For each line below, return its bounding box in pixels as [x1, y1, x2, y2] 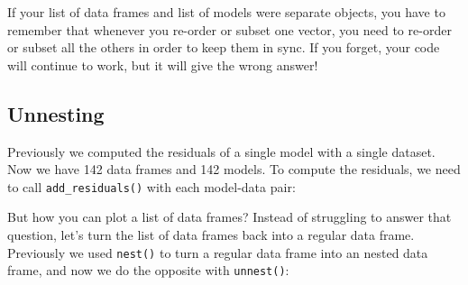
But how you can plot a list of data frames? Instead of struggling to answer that [7, 207, 452, 226]
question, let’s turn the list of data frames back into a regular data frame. [7, 225, 415, 244]
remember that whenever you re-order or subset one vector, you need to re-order [7, 20, 452, 39]
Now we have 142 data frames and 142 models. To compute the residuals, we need [7, 160, 461, 179]
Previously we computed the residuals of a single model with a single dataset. [7, 142, 436, 161]
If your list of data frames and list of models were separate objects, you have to [7, 3, 445, 21]
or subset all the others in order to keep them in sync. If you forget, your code [7, 38, 440, 57]
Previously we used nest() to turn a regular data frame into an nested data [7, 243, 428, 262]
